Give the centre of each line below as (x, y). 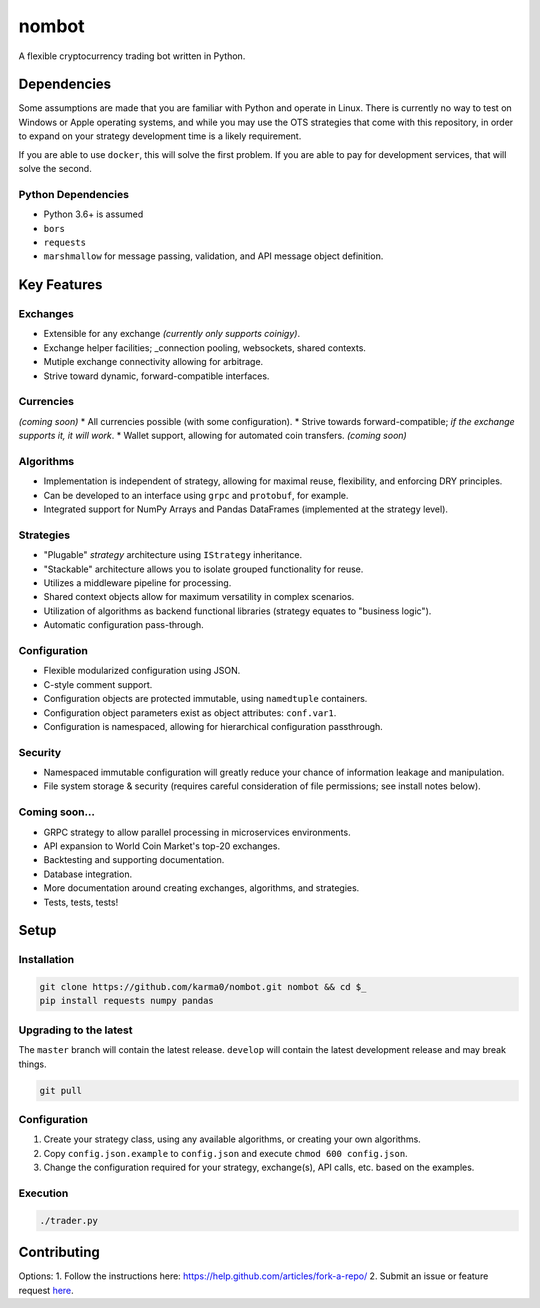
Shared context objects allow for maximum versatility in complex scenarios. (199, 597)
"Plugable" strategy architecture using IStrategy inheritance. (173, 555)
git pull (61, 1090)
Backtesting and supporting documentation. (134, 860)
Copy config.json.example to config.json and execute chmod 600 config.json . (226, 1153)
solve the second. (55, 169)
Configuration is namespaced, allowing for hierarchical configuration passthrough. (213, 726)
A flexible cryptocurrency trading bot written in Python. (132, 56)
